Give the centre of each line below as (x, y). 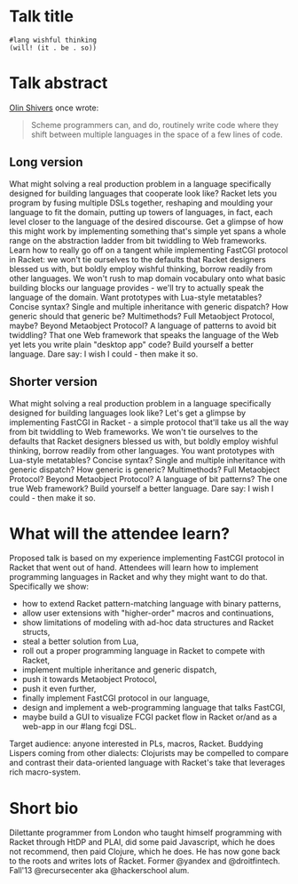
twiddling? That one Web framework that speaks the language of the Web (144, 334)
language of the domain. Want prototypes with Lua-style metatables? (136, 297)
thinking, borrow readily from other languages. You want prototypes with (142, 450)
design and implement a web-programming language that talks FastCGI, (153, 708)
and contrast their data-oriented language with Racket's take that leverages (147, 763)
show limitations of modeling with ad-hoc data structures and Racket (148, 623)
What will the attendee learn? (120, 533)
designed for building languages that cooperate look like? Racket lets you (143, 193)
